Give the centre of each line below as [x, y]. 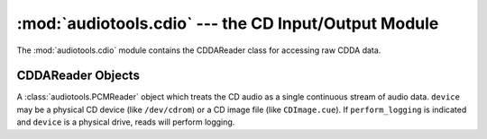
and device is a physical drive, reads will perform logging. [126, 122]
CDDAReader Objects [78, 76]
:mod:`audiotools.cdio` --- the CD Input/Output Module [228, 23]
